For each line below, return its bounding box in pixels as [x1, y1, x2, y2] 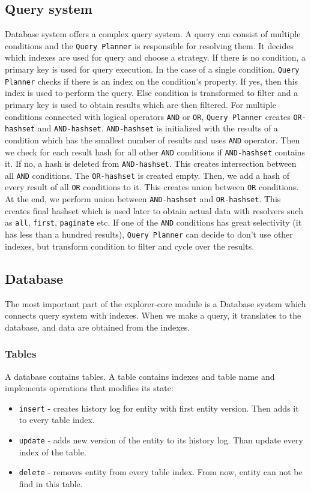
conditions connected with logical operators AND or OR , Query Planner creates [5, 110, 291, 122]
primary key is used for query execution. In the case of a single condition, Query [5, 63, 300, 76]
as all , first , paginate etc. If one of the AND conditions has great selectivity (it [5, 216, 302, 229]
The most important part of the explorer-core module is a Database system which [5, 297, 306, 310]
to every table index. [19, 413, 95, 426]
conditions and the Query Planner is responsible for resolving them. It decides [5, 39, 294, 52]
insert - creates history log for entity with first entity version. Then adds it [19, 401, 299, 414]
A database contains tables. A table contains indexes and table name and [5, 370, 275, 382]
